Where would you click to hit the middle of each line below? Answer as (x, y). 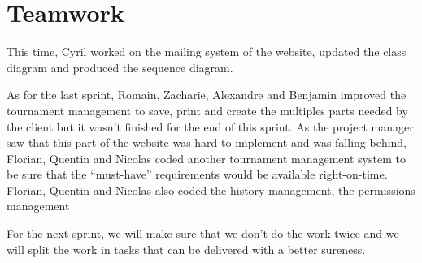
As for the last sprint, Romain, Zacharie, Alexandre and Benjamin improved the (207, 95)
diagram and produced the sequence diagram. (120, 67)
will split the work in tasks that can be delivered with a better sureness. (186, 249)
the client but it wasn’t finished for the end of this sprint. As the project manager (210, 126)
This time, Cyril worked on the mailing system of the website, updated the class (207, 52)
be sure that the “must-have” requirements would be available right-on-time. (197, 174)
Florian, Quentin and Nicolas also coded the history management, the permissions (211, 190)
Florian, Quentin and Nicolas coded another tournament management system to (206, 158)
